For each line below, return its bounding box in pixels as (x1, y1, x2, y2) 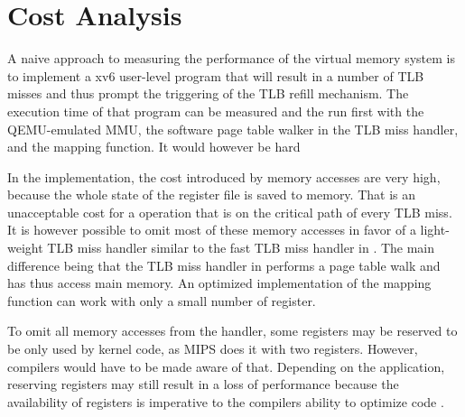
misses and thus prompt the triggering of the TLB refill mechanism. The (7, 84, 409, 103)
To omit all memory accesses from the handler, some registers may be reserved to (7, 321, 458, 340)
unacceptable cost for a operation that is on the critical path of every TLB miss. (7, 202, 452, 221)
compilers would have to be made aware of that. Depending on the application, (7, 357, 445, 375)
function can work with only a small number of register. (7, 291, 316, 310)
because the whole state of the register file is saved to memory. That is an (7, 185, 416, 204)
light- (420, 220, 450, 239)
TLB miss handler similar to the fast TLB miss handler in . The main (47, 238, 435, 257)
